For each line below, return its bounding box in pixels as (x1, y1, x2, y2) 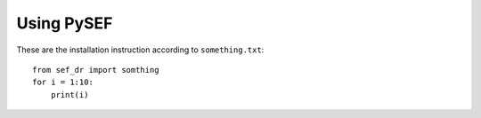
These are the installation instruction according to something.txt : (16, 44, 265, 55)
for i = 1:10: (32, 77, 94, 88)
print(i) (50, 90, 89, 99)
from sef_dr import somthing (32, 65, 159, 75)
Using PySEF (16, 13, 113, 33)
